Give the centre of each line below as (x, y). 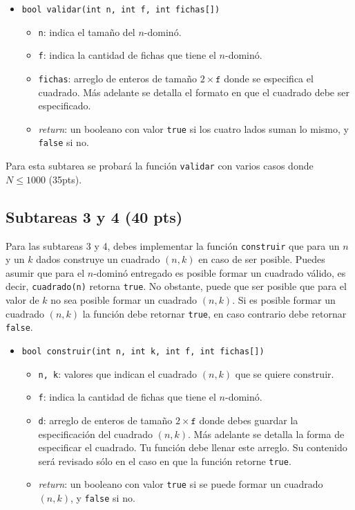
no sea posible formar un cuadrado (124, 300)
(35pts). (65, 179)
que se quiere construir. (285, 373)
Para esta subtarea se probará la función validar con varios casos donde (160, 166)
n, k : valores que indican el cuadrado (118, 373)
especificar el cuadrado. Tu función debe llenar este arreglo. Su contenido (193, 447)
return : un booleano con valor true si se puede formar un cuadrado (181, 484)
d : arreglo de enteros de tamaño (105, 420)
